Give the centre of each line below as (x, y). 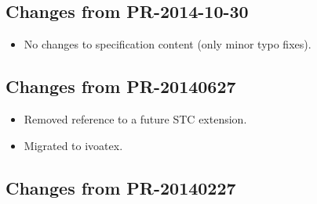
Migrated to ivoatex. (73, 145)
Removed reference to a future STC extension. (135, 119)
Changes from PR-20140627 (121, 86)
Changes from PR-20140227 (121, 187)
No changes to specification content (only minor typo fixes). (168, 44)
